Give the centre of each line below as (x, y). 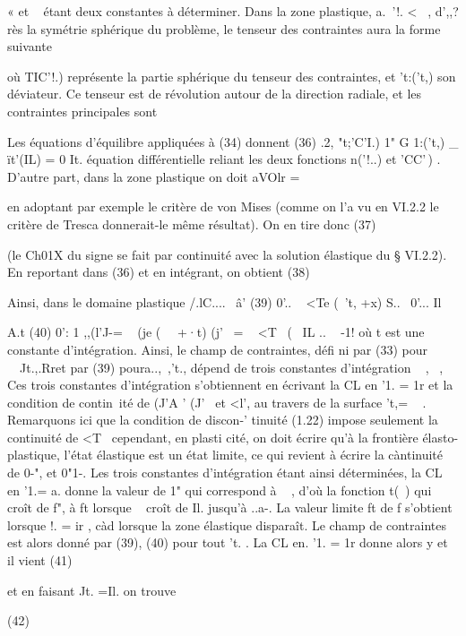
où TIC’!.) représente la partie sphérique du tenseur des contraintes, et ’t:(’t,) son (232, 76)
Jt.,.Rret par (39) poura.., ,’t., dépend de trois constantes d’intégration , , (231, 367)
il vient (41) (40, 560)
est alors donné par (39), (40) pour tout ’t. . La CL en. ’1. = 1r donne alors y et (228, 542)
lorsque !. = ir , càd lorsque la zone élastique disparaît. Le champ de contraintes (227, 524)
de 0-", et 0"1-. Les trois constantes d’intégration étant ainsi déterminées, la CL (225, 473)
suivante (30, 46)
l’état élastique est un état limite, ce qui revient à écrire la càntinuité (254, 455)
